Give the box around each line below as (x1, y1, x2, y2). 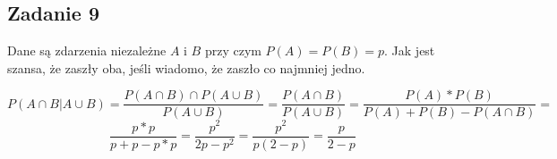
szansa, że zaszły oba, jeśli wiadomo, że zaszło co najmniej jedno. (7, 58, 365, 77)
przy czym (204, 41, 261, 60)
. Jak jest (384, 41, 435, 60)
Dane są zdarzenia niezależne (7, 41, 167, 60)
